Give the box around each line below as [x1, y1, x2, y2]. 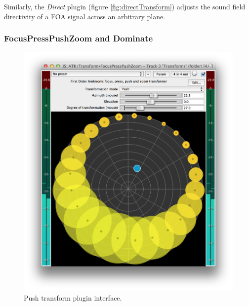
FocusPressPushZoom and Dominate [4, 32, 153, 44]
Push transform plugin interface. [24, 293, 122, 303]
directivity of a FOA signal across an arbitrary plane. [4, 11, 166, 21]
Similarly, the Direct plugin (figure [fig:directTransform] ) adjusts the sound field [4, 1, 246, 11]
